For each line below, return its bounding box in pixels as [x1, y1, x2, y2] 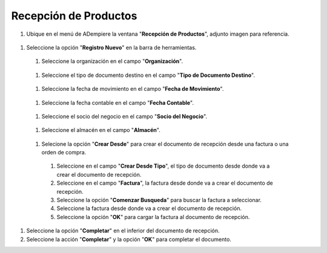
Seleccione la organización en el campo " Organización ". [41, 57, 183, 65]
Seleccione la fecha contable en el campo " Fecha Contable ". [41, 99, 194, 106]
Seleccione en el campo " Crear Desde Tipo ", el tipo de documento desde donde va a [56, 162, 270, 169]
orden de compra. [41, 149, 87, 156]
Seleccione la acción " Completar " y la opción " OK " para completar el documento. [26, 235, 231, 243]
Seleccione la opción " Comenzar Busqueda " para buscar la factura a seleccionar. [56, 197, 262, 204]
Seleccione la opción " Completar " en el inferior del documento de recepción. [26, 227, 220, 234]
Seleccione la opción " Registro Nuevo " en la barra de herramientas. [26, 44, 197, 51]
